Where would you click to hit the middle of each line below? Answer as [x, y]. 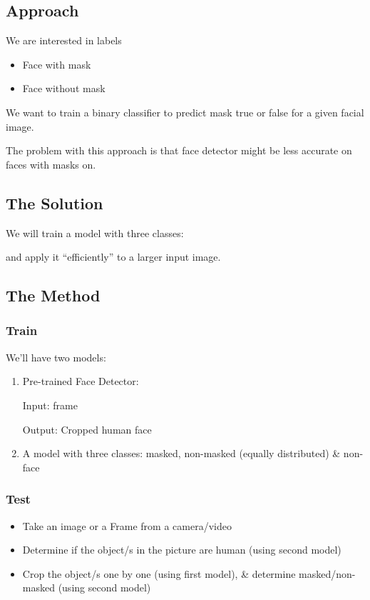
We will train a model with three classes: [95, 232]
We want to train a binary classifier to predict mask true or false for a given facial [185, 112]
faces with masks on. [51, 164]
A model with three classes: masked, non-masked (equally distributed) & [181, 453]
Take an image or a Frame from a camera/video [127, 525]
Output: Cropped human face [87, 429]
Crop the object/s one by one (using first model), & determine [159, 573]
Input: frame [50, 405]
